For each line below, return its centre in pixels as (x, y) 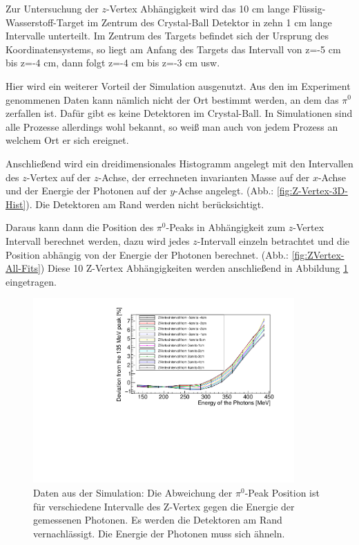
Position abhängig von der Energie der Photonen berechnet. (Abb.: (147, 254)
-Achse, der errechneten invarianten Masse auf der (204, 177)
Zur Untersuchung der (52, 8)
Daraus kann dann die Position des (80, 227)
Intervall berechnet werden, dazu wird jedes (98, 240)
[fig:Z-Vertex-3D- (312, 191)
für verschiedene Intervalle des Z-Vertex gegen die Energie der (164, 506)
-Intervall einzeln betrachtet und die (273, 240)
